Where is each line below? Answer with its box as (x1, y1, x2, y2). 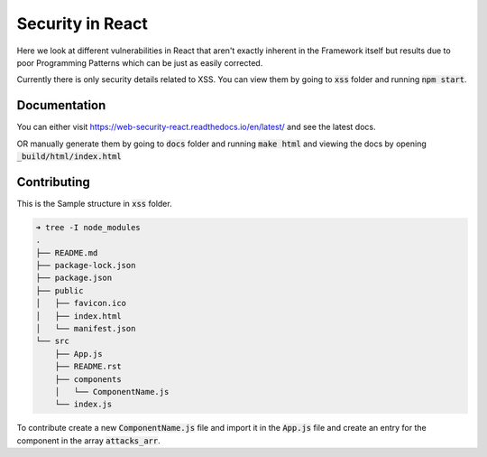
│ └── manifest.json (35, 323, 136, 334)
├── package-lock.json (35, 260, 136, 271)
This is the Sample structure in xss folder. (16, 198, 172, 209)
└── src (35, 336, 69, 347)
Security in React (16, 14, 149, 33)
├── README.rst (54, 361, 122, 372)
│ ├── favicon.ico (35, 298, 126, 309)
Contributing (16, 174, 90, 190)
